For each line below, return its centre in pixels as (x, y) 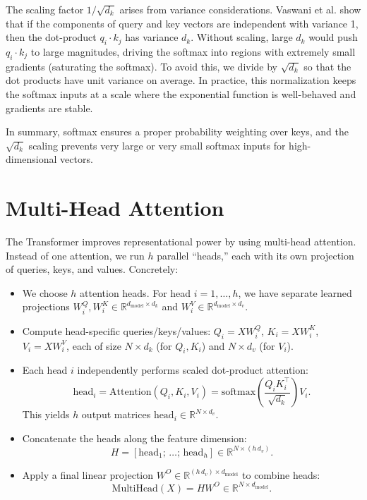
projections (46, 306)
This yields (46, 414)
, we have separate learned (295, 292)
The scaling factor (45, 9)
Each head (45, 370)
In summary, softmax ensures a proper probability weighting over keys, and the (177, 132)
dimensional (31, 159)
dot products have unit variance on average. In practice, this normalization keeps (181, 80)
